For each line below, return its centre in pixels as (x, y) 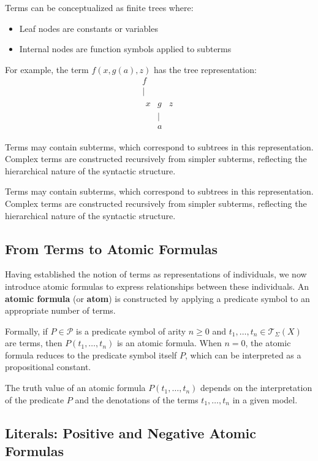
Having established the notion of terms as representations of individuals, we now (156, 274)
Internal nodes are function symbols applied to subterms (125, 49)
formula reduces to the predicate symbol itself (91, 354)
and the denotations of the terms (137, 399)
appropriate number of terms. (60, 310)
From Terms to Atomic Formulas (112, 248)
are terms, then (34, 343)
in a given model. (265, 399)
